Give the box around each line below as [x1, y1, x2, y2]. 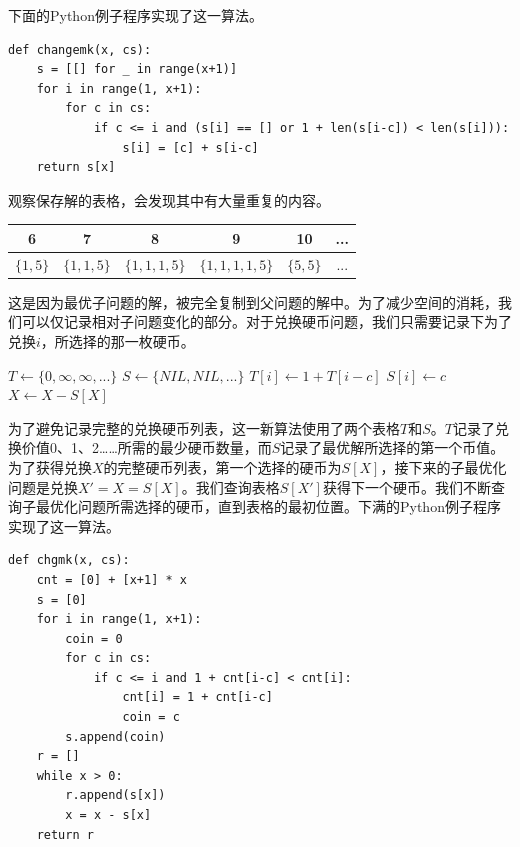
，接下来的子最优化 [380, 456, 507, 477]
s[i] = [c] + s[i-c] [122, 140, 259, 155]
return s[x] [36, 160, 116, 175]
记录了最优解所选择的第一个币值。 [280, 437, 505, 458]
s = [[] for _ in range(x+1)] [36, 62, 238, 77]
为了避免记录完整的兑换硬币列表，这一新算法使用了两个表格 [8, 417, 400, 438]
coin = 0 [65, 631, 123, 646]
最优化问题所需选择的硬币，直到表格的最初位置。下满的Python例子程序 [35, 496, 501, 517]
